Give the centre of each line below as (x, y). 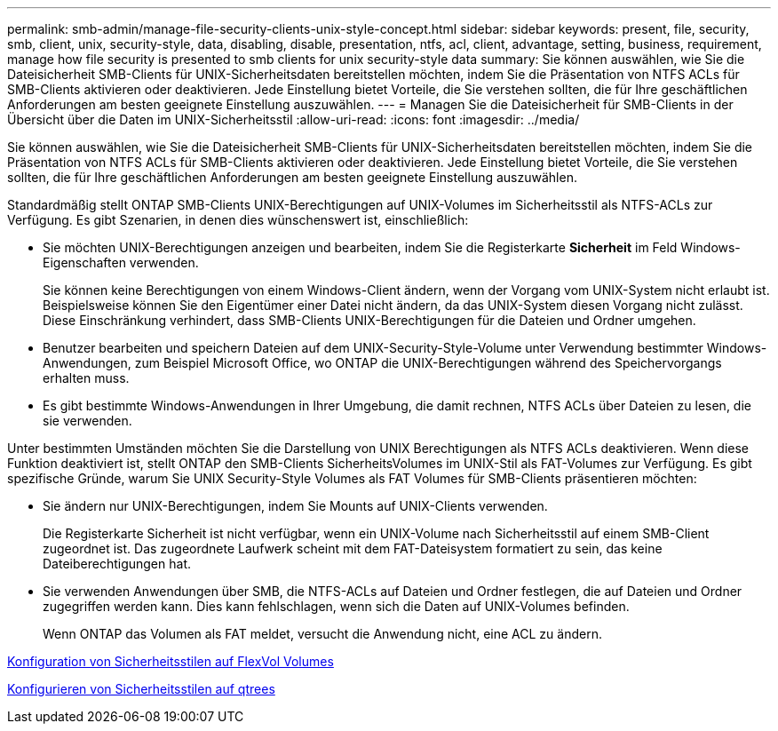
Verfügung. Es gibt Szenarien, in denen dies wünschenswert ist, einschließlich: (238, 220)
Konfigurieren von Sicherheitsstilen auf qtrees (141, 689)
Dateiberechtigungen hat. (117, 564)
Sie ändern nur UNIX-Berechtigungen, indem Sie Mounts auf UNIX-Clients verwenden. (295, 506)
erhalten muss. (86, 378)
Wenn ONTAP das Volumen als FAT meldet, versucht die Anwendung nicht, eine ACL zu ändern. (322, 634)
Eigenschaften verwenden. (121, 262)
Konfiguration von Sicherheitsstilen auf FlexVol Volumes (171, 661)
